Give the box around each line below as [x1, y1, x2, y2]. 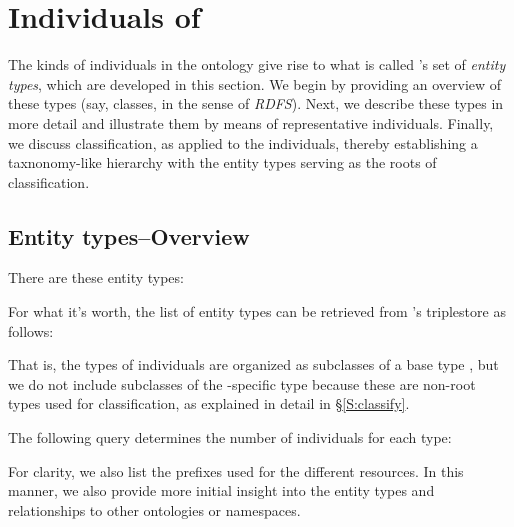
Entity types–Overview [8, 220, 250, 251]
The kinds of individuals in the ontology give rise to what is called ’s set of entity [8, 54, 506, 75]
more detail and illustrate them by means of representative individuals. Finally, [8, 112, 494, 133]
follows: [8, 320, 54, 341]
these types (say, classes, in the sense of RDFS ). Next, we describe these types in [8, 93, 504, 114]
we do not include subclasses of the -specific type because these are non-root [8, 373, 476, 394]
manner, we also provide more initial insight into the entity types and [8, 480, 435, 501]
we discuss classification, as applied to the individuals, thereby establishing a [8, 132, 478, 153]
